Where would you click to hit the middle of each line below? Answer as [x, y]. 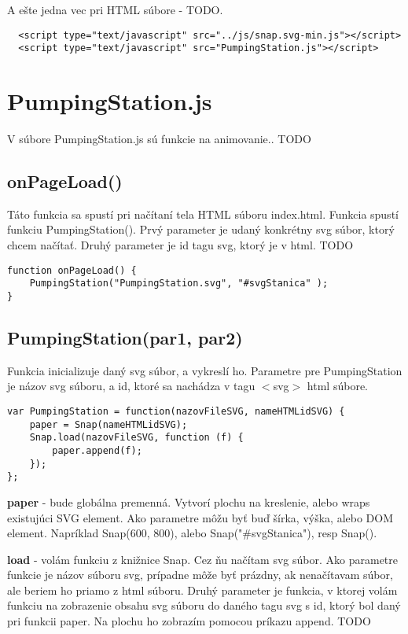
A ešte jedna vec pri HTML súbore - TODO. [115, 9]
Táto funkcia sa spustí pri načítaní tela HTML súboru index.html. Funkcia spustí [203, 214]
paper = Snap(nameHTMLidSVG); [108, 424]
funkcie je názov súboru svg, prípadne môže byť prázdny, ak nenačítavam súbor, [200, 575]
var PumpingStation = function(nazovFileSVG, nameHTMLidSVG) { [176, 411]
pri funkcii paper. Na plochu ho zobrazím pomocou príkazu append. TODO [189, 621]
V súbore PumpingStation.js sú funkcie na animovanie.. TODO [159, 139]
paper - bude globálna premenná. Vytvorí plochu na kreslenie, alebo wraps [189, 501]
